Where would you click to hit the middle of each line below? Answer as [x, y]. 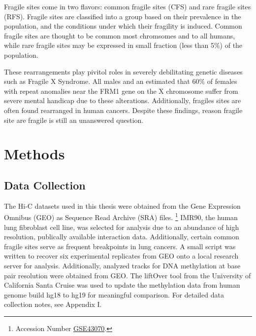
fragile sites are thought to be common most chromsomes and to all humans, [120, 35]
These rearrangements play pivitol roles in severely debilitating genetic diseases [123, 71]
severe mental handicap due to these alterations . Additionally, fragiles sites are [123, 100]
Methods [34, 154]
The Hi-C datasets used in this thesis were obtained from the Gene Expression [122, 205]
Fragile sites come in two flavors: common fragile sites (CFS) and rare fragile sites [128, 6]
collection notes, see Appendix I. [53, 304]
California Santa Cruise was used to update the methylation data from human [122, 285]
